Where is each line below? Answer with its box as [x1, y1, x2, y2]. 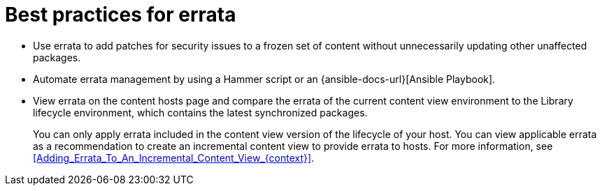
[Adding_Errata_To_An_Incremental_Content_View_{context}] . [33, 151, 315, 164]
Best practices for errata [5, 3, 236, 26]
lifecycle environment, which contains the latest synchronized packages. [33, 106, 368, 119]
